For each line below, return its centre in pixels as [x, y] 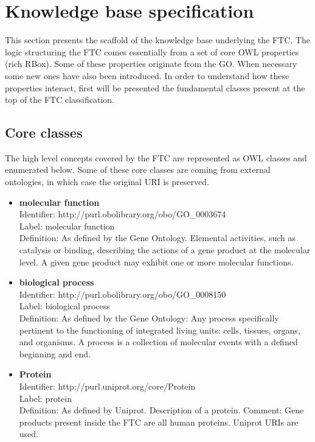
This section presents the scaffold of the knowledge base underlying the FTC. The [157, 40]
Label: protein [45, 398]
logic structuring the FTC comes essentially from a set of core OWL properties [152, 51]
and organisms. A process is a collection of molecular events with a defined [158, 342]
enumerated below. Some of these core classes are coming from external [138, 170]
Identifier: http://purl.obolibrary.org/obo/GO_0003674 [123, 214]
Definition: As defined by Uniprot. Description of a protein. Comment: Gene [161, 410]
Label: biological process [64, 306]
